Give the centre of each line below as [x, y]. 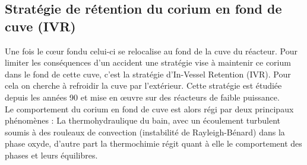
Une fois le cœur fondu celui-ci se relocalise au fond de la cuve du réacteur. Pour [151, 51]
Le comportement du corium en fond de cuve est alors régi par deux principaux [149, 109]
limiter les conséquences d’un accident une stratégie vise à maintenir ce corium [148, 62]
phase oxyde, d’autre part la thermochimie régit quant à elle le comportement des [153, 143]
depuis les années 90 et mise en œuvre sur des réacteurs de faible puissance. [142, 97]
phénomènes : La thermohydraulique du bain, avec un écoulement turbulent [143, 120]
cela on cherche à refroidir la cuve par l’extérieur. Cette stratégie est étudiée [143, 85]
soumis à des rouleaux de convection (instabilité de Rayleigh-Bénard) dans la [145, 132]
